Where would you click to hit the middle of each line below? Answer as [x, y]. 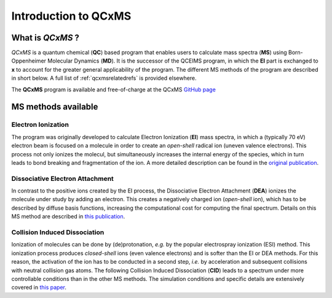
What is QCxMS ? [45, 38]
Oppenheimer [29, 61]
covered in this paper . [39, 288]
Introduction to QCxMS [71, 16]
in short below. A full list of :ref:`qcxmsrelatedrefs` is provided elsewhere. [104, 78]
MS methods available [55, 107]
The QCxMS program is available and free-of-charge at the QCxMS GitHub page [114, 90]
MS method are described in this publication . [68, 216]
